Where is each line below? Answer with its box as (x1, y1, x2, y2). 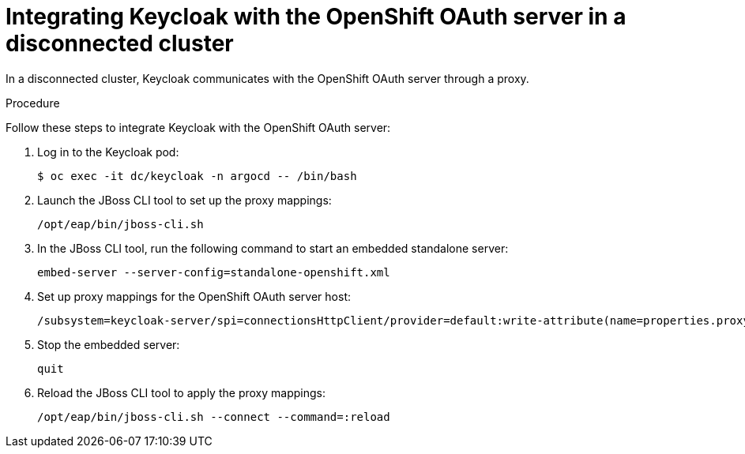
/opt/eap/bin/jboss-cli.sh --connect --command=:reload (37, 410, 390, 423)
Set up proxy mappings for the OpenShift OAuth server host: (37, 289, 351, 303)
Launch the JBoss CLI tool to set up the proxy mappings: (37, 193, 332, 207)
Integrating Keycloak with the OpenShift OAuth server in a (6, 3, 626, 30)
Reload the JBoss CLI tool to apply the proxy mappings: (37, 385, 325, 400)
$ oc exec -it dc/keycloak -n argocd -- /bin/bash (37, 169, 357, 182)
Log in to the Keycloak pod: (37, 144, 179, 159)
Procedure (6, 96, 60, 110)
